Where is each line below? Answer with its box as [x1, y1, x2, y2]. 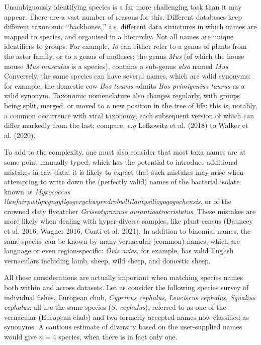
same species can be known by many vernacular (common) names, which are [4, 235, 240, 246]
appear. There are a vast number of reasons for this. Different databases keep [4, 11, 242, 22]
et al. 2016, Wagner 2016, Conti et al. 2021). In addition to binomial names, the [4, 226, 251, 236]
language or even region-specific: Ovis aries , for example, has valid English [4, 245, 234, 256]
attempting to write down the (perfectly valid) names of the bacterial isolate [4, 176, 240, 187]
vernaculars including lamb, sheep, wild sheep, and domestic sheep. [4, 255, 211, 265]
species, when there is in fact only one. [58, 331, 178, 341]
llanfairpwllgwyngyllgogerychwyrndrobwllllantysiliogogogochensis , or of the [4, 196, 231, 206]
